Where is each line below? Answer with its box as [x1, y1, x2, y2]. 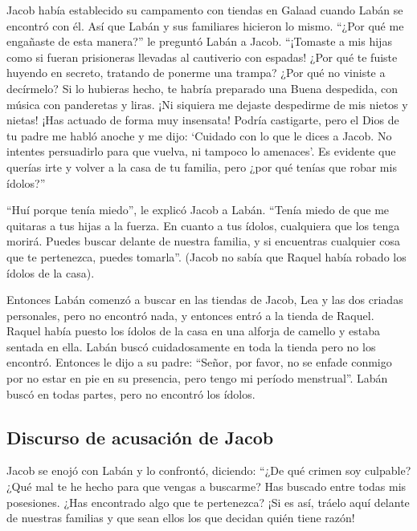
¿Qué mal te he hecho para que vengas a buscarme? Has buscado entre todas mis [6, 478, 407, 495]
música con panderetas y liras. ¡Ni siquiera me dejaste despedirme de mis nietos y [6, 95, 408, 112]
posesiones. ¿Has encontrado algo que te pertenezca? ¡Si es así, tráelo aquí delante [6, 493, 410, 510]
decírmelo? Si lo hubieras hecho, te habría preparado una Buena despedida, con [6, 79, 399, 96]
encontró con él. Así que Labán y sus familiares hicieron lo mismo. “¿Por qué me [6, 17, 404, 34]
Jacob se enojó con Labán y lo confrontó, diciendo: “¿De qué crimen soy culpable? [6, 462, 411, 479]
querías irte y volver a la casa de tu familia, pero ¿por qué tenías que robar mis [6, 158, 397, 175]
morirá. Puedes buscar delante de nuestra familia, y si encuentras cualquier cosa [6, 233, 401, 249]
